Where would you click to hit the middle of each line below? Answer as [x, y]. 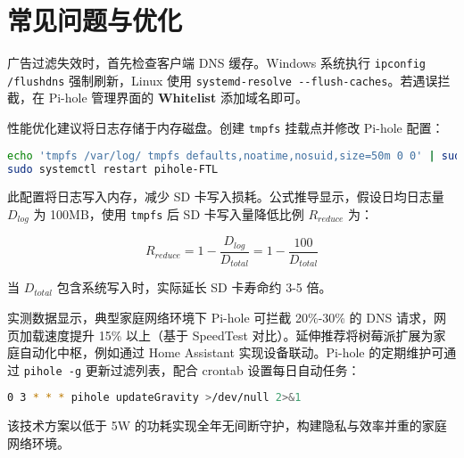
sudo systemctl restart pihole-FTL [113, 169]
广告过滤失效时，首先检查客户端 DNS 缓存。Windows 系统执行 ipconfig [216, 63]
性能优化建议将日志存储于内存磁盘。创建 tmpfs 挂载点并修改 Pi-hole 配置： [226, 128]
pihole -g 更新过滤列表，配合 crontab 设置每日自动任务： [192, 369]
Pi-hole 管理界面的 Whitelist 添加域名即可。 [178, 98]
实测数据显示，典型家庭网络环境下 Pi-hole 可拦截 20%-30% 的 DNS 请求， [220, 318]
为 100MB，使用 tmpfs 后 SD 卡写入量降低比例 [169, 214]
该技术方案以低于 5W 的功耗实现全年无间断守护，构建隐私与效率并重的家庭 [227, 425]
